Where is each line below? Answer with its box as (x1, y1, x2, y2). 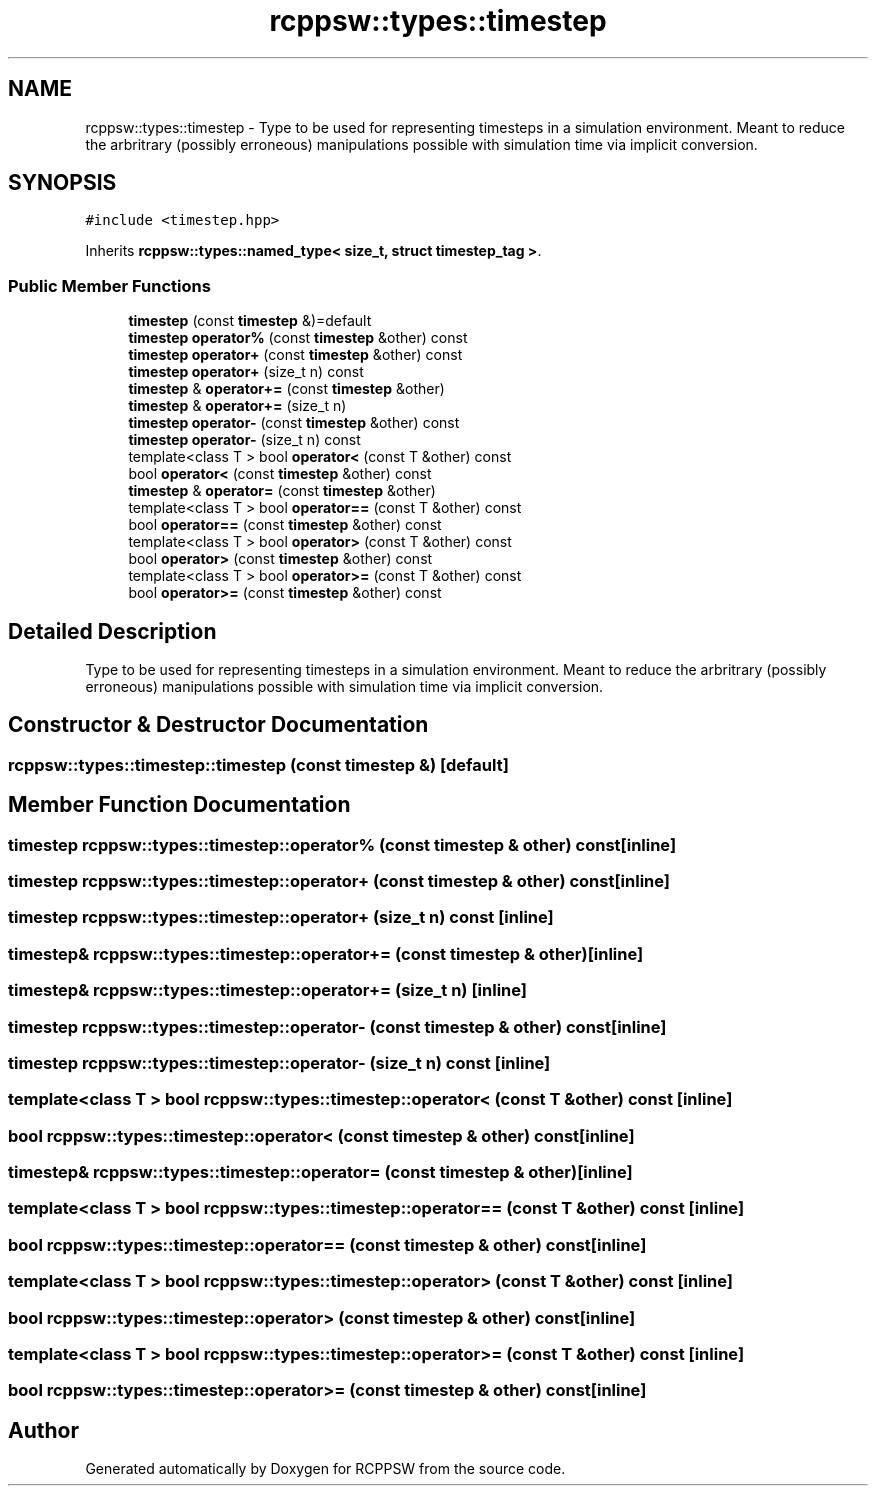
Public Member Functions (8, 275, 211, 296)
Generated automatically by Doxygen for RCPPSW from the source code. (85, 1460, 566, 1478)
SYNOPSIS (8, 170, 117, 196)
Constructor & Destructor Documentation (8, 712, 429, 738)
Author (8, 1417, 79, 1443)
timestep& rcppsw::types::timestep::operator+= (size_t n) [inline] (8, 980, 527, 1001)
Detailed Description (8, 618, 217, 644)
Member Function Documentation (8, 792, 351, 818)
